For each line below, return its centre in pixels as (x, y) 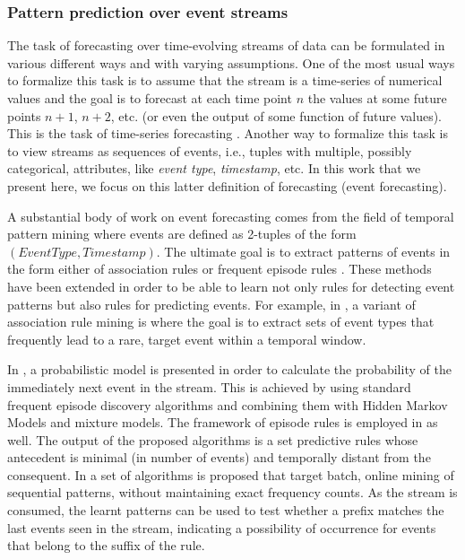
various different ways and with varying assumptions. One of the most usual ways (231, 62)
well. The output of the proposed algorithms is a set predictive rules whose (213, 439)
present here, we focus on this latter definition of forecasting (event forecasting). (227, 185)
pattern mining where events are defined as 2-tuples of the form (182, 234)
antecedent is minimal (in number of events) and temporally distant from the (219, 457)
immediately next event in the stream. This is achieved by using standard (209, 386)
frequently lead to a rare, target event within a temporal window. (187, 339)
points (24, 115)
